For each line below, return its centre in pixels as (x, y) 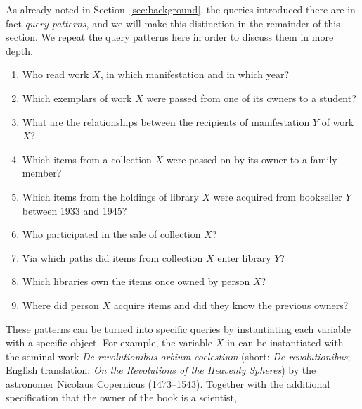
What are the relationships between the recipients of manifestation (166, 121)
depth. (19, 50)
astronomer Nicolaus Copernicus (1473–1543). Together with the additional (168, 383)
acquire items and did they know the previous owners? (231, 304)
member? (42, 173)
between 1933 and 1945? (75, 210)
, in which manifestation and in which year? (195, 74)
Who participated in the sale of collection (111, 234)
